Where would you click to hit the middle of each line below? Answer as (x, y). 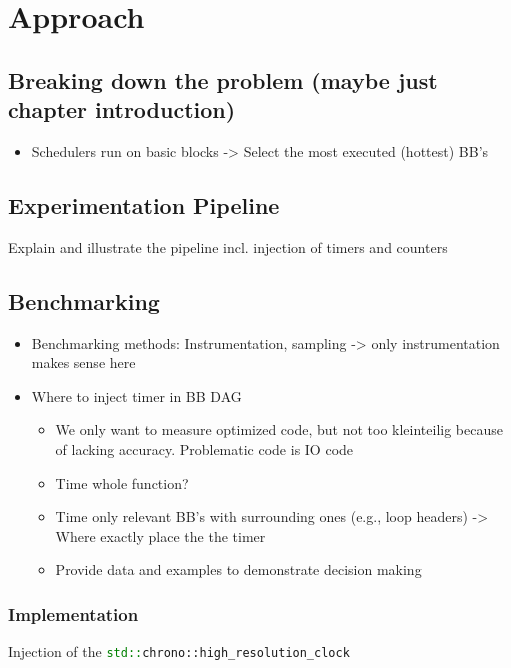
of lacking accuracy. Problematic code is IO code (204, 448)
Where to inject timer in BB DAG (136, 395)
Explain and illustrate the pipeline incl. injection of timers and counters (228, 246)
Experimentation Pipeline (144, 204)
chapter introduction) (122, 109)
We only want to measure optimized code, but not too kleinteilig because (279, 429)
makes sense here (83, 362)
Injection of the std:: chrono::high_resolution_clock (179, 651)
